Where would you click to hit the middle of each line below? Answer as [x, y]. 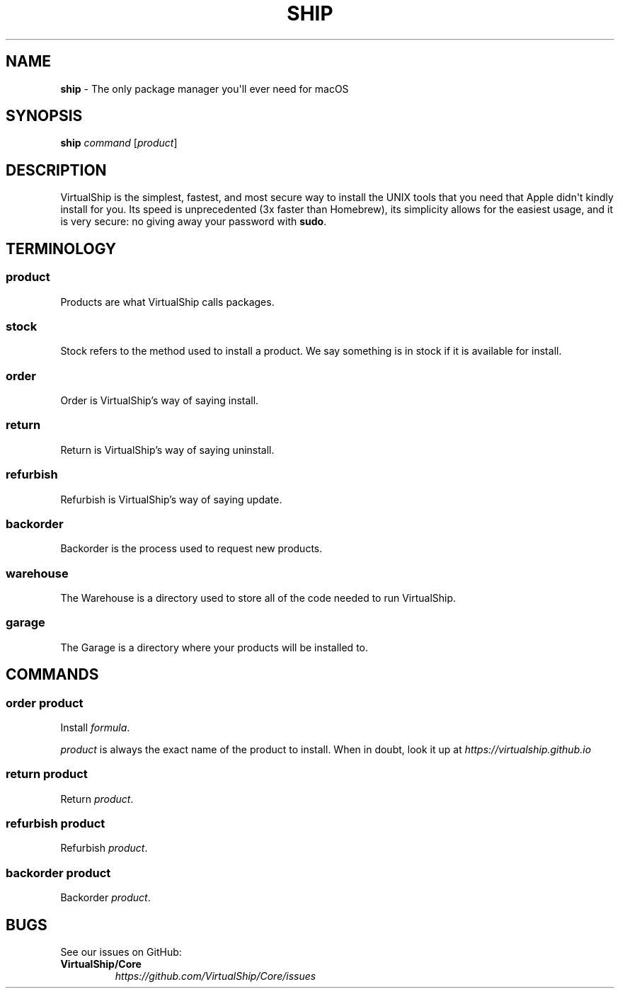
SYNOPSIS [44, 116]
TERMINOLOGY [61, 248]
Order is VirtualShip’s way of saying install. [160, 400]
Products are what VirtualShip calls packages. [167, 302]
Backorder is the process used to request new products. [191, 549]
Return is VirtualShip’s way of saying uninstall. [167, 450]
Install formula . [95, 727]
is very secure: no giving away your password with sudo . [194, 222]
